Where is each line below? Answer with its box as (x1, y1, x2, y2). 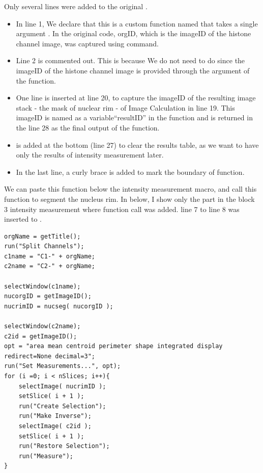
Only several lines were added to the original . (4, 1, 148, 11)
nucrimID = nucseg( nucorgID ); (4, 302, 113, 310)
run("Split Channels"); (4, 243, 84, 250)
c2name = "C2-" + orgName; (4, 262, 95, 270)
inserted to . (4, 214, 42, 224)
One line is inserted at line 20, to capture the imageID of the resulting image (16, 92, 256, 103)
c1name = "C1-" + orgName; (4, 252, 95, 260)
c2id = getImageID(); (4, 332, 77, 340)
